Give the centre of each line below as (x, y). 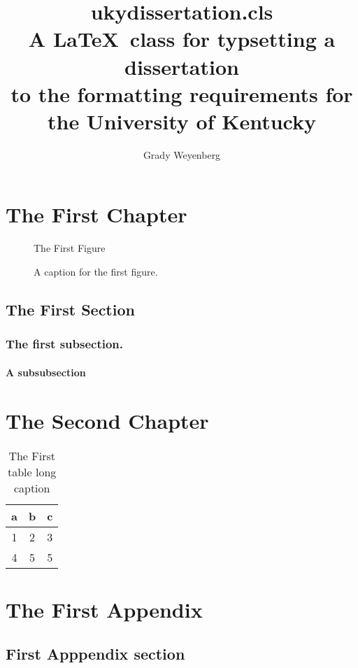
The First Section (70, 309)
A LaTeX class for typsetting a (182, 39)
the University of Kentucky (182, 121)
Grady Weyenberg (182, 154)
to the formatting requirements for (182, 93)
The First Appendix (104, 609)
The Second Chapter (107, 420)
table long (32, 471)
